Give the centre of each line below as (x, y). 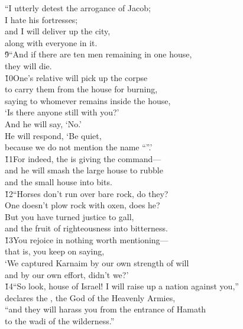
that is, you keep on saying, (55, 251)
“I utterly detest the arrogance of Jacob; (78, 8)
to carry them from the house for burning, (81, 89)
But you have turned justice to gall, (69, 216)
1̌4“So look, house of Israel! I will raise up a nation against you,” (122, 286)
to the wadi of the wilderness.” (60, 321)
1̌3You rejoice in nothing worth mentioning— (87, 239)
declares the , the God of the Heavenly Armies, (90, 297)
